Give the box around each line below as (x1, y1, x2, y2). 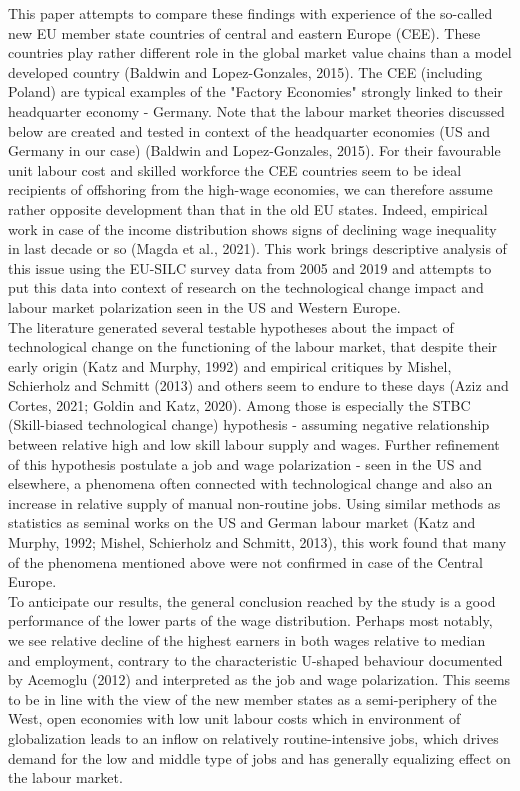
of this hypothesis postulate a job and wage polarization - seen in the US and (8, 453, 482, 474)
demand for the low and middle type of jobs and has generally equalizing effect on (8, 747, 511, 768)
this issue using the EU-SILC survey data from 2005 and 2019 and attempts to (8, 257, 492, 278)
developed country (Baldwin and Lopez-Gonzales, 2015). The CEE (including (8, 61, 483, 82)
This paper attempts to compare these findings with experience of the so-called (8, 3, 493, 23)
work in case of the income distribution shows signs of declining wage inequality (8, 218, 497, 239)
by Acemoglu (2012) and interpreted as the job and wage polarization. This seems (8, 669, 511, 690)
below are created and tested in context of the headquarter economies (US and (8, 120, 491, 141)
